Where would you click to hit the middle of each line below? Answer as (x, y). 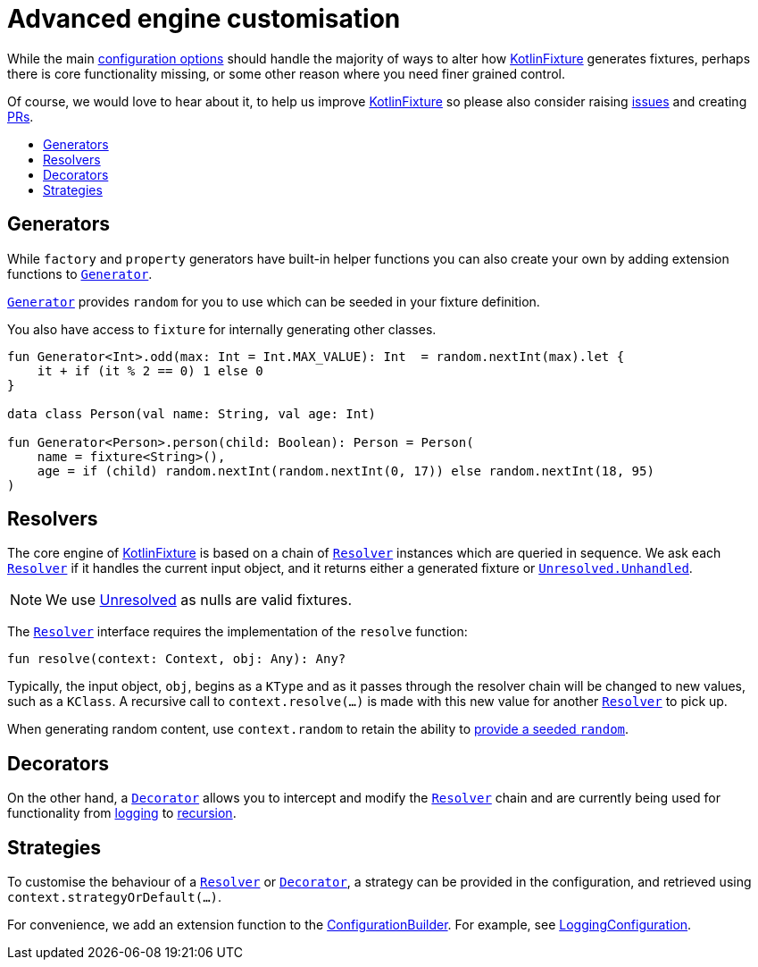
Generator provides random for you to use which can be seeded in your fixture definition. (274, 301)
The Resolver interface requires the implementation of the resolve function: (237, 632)
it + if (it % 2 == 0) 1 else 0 (150, 370)
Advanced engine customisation (204, 19)
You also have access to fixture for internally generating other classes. (222, 329)
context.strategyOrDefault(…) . (115, 897)
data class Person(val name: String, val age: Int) (192, 413)
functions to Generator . (80, 273)
